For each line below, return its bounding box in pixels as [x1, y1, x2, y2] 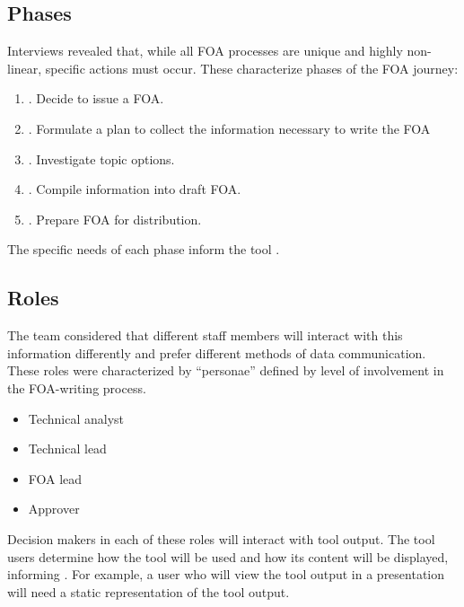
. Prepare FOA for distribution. [28, 209, 202, 228]
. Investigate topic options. [28, 149, 175, 168]
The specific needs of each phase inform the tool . [7, 240, 280, 259]
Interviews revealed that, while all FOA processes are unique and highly [7, 41, 403, 60]
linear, [7, 58, 42, 77]
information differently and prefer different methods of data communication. [7, 343, 426, 362]
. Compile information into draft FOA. [28, 180, 241, 198]
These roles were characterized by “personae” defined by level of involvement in [7, 361, 444, 380]
